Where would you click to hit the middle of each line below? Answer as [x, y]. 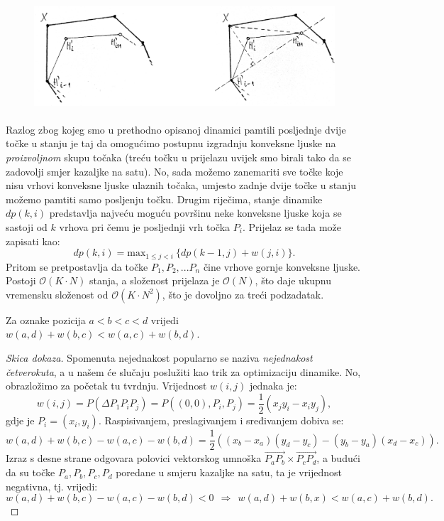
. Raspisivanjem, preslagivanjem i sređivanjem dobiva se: [221, 420]
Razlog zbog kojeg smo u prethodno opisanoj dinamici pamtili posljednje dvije [176, 129]
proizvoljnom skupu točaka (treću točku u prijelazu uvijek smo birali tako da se [178, 157]
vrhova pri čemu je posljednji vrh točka [145, 226]
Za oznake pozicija [46, 319]
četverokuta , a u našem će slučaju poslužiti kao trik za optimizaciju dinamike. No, [183, 371]
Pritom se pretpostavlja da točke [77, 266]
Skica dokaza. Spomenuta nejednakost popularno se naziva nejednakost [159, 357]
